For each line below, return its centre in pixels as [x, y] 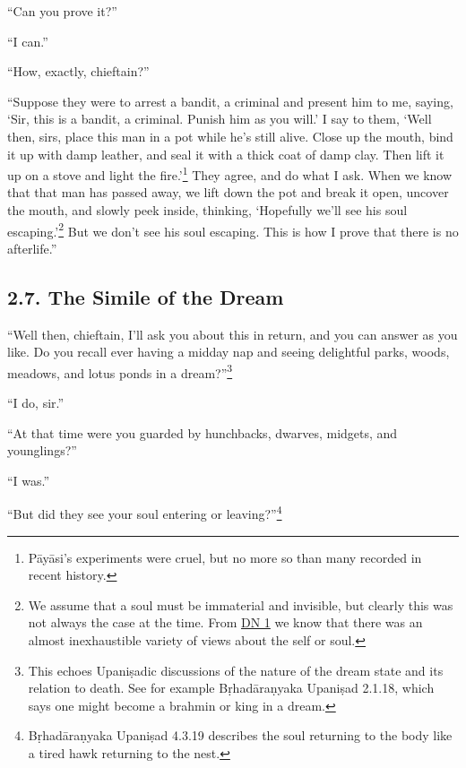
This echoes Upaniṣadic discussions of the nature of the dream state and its [236, 670]
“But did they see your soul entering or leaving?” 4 [145, 513]
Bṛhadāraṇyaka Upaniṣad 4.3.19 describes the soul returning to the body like [240, 735]
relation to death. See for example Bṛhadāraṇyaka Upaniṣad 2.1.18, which [231, 688]
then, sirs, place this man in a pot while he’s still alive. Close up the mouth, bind [230, 136]
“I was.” [29, 480]
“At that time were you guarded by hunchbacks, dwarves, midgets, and [203, 432]
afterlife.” [32, 248]
